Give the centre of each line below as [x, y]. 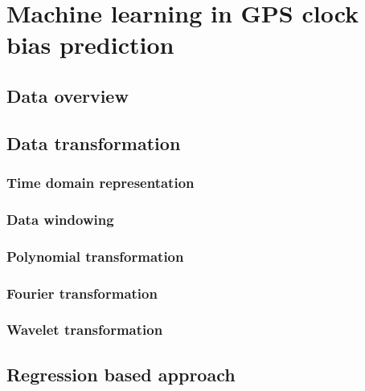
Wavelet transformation [85, 330]
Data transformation [94, 143]
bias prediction [90, 45]
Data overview [68, 95]
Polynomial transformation [95, 256]
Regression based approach [121, 374]
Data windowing [60, 219]
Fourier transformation [82, 293]
